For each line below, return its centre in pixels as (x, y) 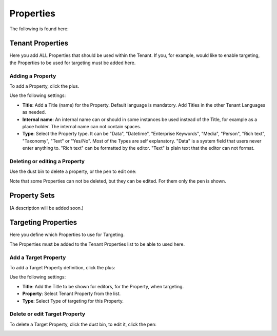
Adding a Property (33, 76)
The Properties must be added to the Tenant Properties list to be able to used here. (97, 244)
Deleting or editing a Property (47, 161)
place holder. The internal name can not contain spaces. (82, 126)
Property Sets (32, 196)
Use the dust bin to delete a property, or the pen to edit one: (73, 171)
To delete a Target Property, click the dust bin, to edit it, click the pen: (83, 324)
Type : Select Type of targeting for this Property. (73, 301)
